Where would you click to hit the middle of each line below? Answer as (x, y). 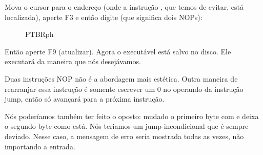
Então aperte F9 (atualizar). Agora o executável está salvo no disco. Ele (118, 51)
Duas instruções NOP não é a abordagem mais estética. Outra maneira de (121, 78)
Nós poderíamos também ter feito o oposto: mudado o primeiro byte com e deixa (132, 116)
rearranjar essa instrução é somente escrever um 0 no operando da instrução (124, 89)
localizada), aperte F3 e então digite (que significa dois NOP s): (104, 17)
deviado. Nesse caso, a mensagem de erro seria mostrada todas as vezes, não (124, 136)
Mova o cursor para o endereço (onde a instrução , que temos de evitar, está (124, 7)
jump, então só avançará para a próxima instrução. (85, 99)
